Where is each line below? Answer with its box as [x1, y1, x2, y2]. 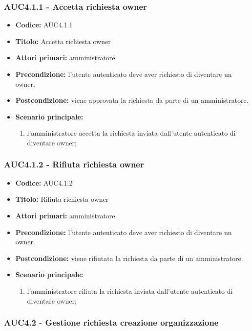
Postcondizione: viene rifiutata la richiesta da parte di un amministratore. [15, 253, 243, 263]
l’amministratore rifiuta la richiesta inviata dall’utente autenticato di [27, 285, 233, 296]
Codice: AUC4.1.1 [15, 20, 73, 30]
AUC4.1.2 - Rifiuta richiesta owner [4, 158, 144, 170]
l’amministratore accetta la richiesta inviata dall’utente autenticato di [27, 128, 236, 138]
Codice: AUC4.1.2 [15, 177, 73, 188]
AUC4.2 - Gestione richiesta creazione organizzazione [4, 316, 219, 329]
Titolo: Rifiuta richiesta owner [15, 194, 109, 204]
